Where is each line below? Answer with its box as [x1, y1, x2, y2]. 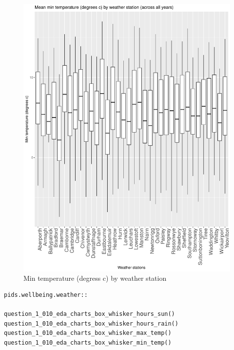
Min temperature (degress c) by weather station [23, 273, 167, 283]
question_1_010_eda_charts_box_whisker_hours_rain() [4, 320, 178, 327]
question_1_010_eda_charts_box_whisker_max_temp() [4, 330, 172, 337]
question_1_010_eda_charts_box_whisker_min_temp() [4, 339, 172, 347]
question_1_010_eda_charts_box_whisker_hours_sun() [4, 311, 175, 318]
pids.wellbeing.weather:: [4, 292, 88, 299]
